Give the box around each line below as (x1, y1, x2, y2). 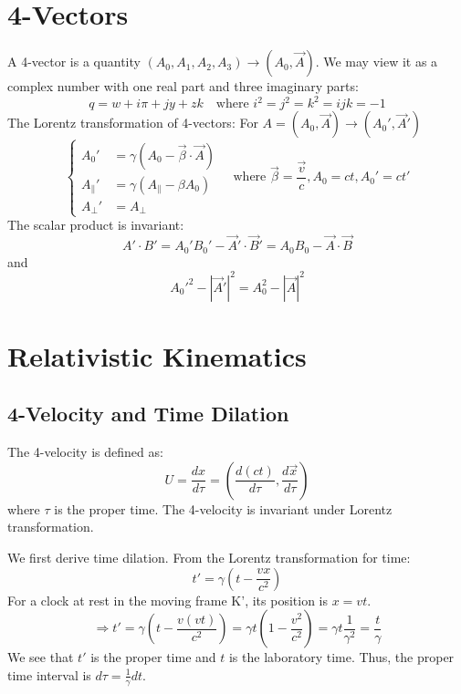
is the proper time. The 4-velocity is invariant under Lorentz (54, 499, 393, 518)
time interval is (7, 665, 91, 684)
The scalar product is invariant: (7, 215, 184, 234)
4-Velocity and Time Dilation (7, 399, 289, 428)
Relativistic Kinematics (7, 337, 307, 374)
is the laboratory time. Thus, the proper (228, 647, 455, 667)
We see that (7, 647, 74, 667)
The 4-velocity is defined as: (7, 442, 163, 461)
